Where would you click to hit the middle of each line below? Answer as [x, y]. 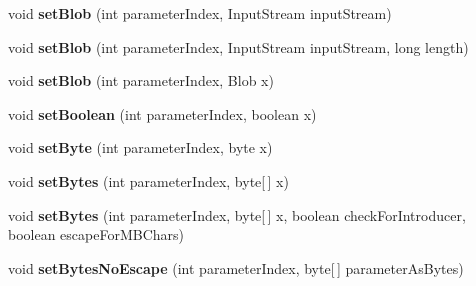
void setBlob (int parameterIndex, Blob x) [141, 80]
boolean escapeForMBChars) [96, 234]
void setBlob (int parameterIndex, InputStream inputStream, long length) [238, 46]
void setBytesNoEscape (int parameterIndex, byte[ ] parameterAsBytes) [236, 267]
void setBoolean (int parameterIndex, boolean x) [162, 113]
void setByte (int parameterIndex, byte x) [140, 147]
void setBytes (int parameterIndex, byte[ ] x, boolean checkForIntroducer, [237, 214]
